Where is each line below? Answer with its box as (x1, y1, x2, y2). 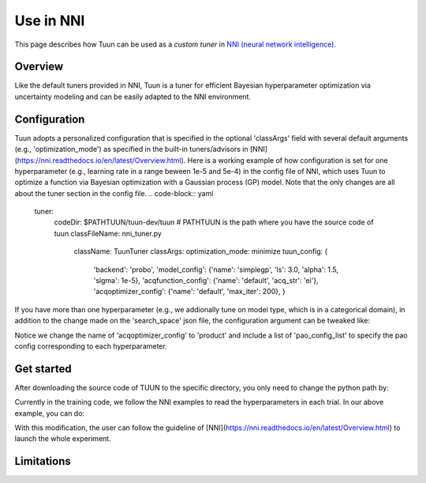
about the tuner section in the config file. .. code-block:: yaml (14, 188, 214, 198)
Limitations (14, 455, 71, 468)
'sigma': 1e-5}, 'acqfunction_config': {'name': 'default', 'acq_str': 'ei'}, (93, 276, 319, 285)
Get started (14, 362, 72, 375)
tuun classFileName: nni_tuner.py (54, 228, 162, 238)
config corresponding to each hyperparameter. (14, 341, 167, 351)
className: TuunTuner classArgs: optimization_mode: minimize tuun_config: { (73, 247, 328, 256)
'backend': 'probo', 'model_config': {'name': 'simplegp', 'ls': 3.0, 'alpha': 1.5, (93, 265, 339, 274)
